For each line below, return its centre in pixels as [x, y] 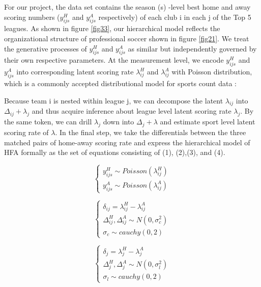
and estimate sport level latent [208, 122]
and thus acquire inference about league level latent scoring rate [132, 111]
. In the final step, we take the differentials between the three [151, 132]
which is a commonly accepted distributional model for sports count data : [121, 83]
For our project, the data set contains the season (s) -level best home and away [127, 7]
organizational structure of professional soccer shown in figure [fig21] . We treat [127, 38]
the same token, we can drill [48, 122]
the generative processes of [46, 48]
